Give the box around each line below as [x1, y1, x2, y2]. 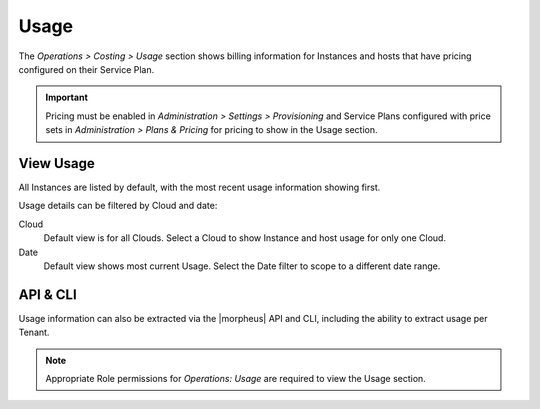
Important [45, 91, 89, 104]
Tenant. [18, 326, 50, 339]
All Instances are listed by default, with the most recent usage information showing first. [18, 181, 381, 194]
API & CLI [18, 286, 77, 303]
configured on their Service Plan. [18, 63, 155, 75]
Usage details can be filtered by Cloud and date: [18, 200, 218, 212]
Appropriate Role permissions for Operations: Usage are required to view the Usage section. [45, 373, 427, 385]
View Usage [18, 155, 95, 172]
